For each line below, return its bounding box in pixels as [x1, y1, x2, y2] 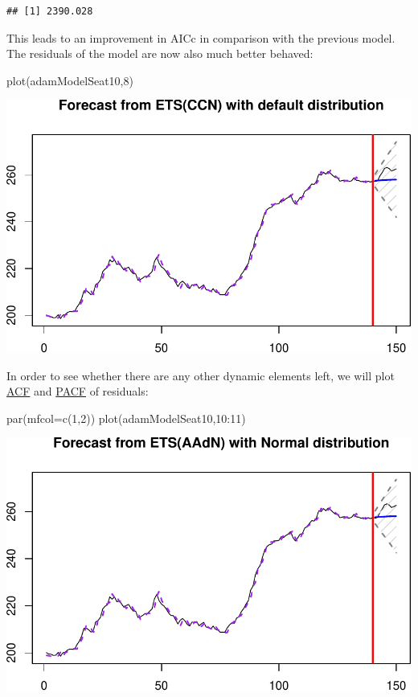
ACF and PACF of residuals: [6, 383, 149, 400]
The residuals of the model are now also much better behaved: [6, 45, 313, 62]
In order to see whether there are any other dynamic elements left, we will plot [6, 367, 395, 383]
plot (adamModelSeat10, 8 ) [6, 72, 133, 88]
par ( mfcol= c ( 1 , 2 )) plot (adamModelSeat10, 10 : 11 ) [6, 409, 246, 426]
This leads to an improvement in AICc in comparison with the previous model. [6, 29, 395, 46]
